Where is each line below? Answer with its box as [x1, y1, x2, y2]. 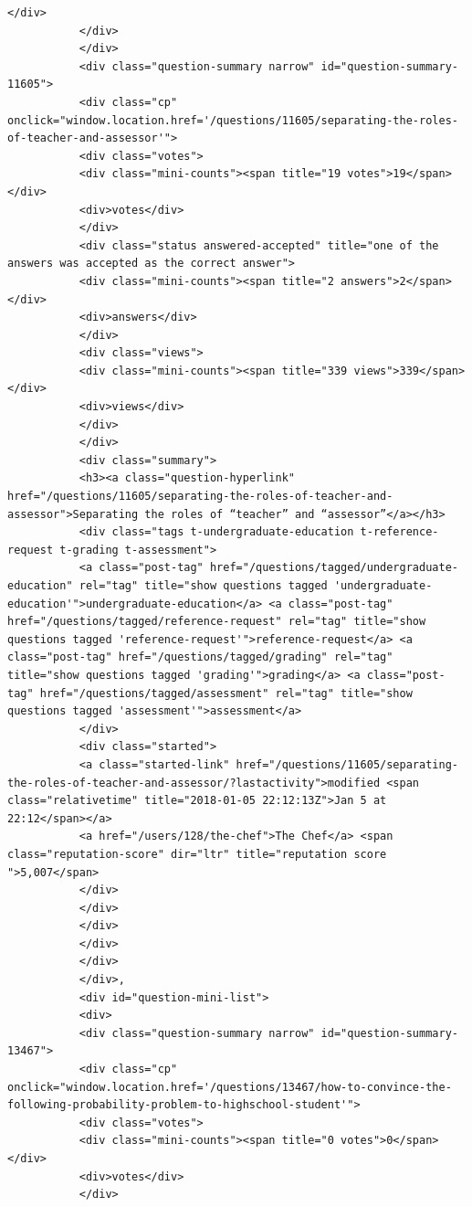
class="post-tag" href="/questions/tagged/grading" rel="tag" [7, 651, 393, 664]
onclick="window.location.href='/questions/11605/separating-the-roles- [7, 113, 458, 127]
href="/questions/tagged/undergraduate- [209, 561, 458, 575]
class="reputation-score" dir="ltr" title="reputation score [7, 847, 387, 861]
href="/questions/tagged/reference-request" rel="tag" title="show [7, 615, 426, 629]
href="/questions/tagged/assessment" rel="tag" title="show [39, 686, 413, 700]
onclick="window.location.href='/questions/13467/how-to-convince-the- [7, 1080, 452, 1094]
